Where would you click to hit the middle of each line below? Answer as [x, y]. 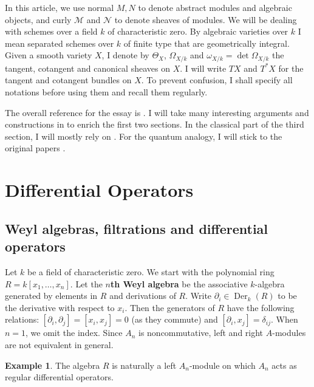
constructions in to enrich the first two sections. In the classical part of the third [155, 124]
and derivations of [143, 296]
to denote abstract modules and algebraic [215, 7]
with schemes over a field [51, 31]
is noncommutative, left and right [201, 333]
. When [284, 319]
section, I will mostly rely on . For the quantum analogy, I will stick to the [144, 136]
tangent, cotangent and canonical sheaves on [87, 68]
